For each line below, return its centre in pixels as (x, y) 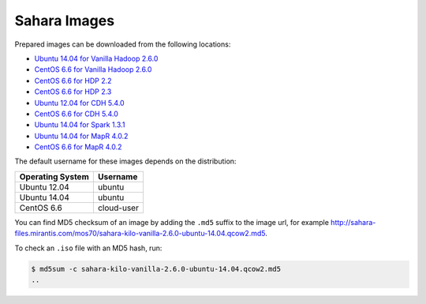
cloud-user (118, 208)
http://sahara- (353, 222)
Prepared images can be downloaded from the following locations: (123, 44)
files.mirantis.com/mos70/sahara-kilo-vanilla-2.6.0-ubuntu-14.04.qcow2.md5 (140, 234)
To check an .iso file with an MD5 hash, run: (88, 248)
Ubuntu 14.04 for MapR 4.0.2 (81, 136)
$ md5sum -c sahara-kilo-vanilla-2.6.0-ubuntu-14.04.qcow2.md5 (156, 269)
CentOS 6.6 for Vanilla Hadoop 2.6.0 (93, 69)
